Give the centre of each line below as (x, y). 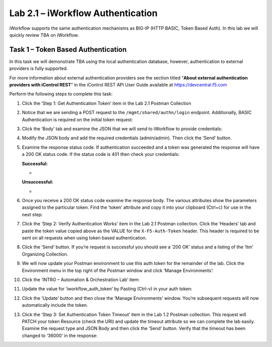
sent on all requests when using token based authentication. (84, 238)
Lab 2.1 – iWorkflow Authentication (84, 13)
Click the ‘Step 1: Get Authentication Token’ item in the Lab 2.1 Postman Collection (107, 103)
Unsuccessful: (38, 182)
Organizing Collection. (45, 254)
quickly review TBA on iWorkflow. (44, 35)
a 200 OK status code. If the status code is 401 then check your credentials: (101, 154)
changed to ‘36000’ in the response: (60, 335)
